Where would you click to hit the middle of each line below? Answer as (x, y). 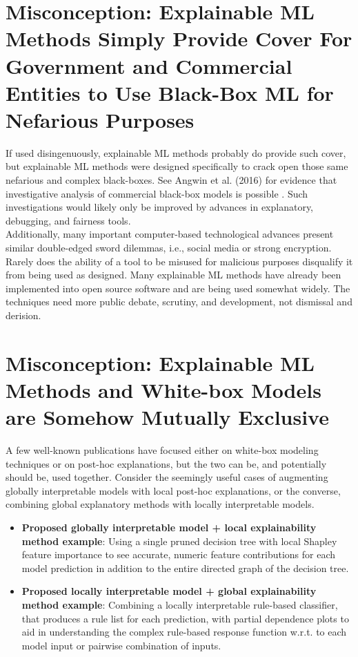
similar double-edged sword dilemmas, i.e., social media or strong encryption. (169, 248)
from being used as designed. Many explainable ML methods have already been (173, 275)
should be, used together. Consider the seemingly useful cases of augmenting (167, 477)
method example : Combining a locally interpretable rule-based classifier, (180, 605)
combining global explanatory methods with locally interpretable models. (160, 504)
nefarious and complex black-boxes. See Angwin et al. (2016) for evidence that (171, 180)
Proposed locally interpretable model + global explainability (169, 591)
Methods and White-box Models (163, 389)
